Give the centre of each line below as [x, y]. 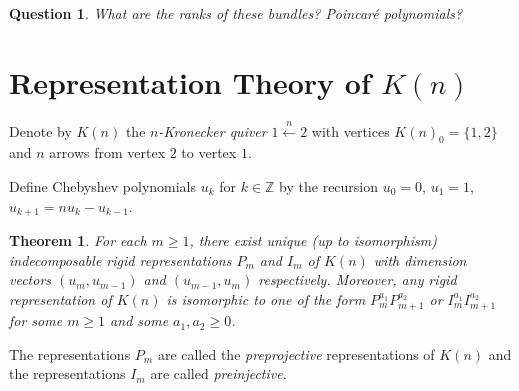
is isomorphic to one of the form [266, 298]
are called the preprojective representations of [296, 353]
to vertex [209, 152]
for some [36, 320]
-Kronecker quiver [212, 130]
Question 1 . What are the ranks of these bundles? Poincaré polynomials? [236, 13]
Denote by [40, 130]
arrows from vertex [107, 152]
